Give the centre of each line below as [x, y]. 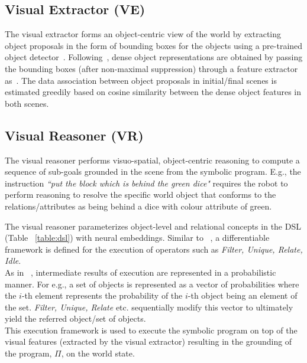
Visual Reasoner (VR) [74, 135]
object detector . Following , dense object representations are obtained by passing [154, 57]
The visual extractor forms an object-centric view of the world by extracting [143, 34]
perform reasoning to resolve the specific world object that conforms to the [140, 194]
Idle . [13, 261]
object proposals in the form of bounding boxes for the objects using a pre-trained [154, 45]
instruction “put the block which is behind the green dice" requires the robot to [146, 183]
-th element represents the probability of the [102, 295]
